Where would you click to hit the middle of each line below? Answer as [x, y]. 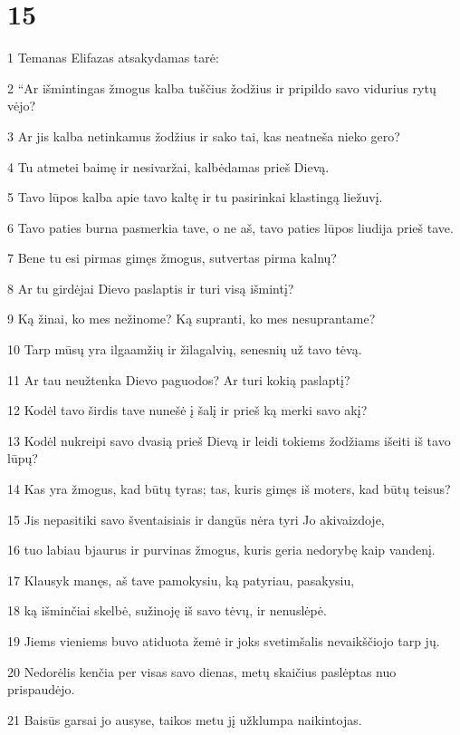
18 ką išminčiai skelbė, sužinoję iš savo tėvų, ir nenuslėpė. [167, 610]
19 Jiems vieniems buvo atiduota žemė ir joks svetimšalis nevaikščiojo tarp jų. [224, 641]
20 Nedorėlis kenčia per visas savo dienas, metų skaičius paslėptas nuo [202, 671]
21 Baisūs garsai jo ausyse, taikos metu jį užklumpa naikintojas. [185, 719]
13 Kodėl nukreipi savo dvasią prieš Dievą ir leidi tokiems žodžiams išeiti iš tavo [229, 440]
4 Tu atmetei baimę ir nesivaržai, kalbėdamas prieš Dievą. [168, 166]
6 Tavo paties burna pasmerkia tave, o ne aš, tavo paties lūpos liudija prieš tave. [230, 227]
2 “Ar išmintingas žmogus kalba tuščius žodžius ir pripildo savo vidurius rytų [222, 87]
